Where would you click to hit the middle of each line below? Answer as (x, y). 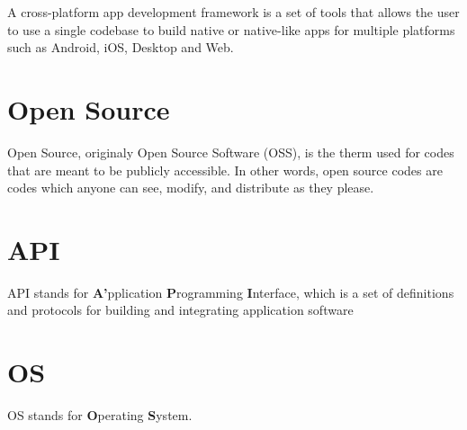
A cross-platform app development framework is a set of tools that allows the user (233, 12)
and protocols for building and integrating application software (180, 310)
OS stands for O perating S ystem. (100, 415)
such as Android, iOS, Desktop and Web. (121, 47)
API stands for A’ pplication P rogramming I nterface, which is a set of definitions (231, 292)
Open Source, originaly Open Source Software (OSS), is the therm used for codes (231, 152)
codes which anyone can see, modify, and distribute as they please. (191, 188)
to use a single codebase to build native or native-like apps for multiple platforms (231, 29)
